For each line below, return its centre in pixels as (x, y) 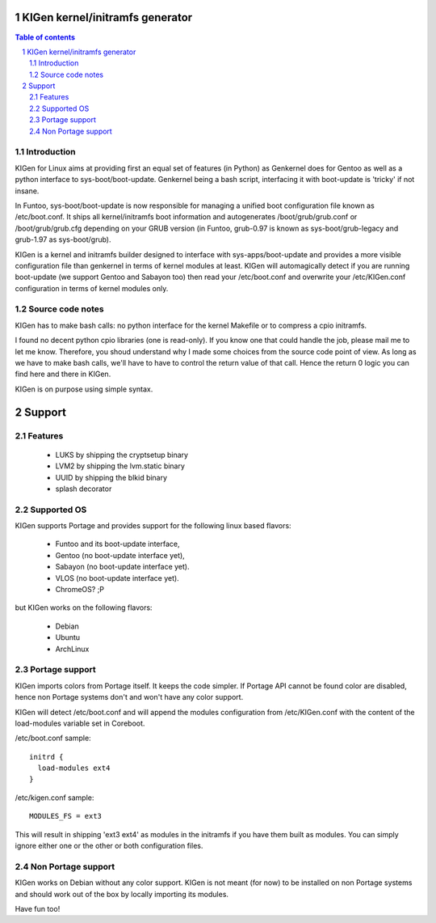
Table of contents (45, 37)
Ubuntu (68, 637)
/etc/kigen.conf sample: (55, 798)
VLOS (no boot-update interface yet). (117, 578)
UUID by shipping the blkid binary (111, 477)
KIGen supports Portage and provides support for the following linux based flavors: (153, 526)
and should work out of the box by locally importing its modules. (122, 894)
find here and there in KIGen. (63, 374)
